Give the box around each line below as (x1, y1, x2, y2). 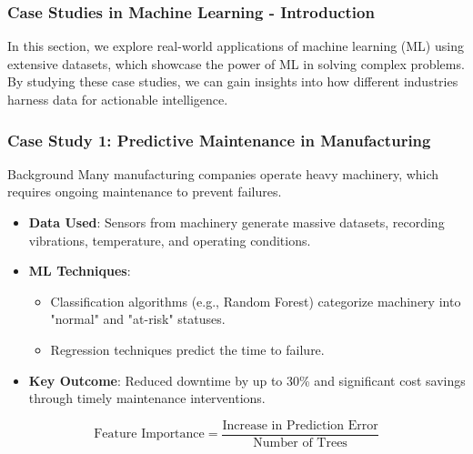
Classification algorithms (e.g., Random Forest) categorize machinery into (50, 291, 461, 310)
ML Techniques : (28, 261, 131, 280)
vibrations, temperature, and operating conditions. (28, 230, 311, 249)
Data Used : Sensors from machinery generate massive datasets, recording (28, 213, 445, 231)
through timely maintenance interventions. (28, 388, 266, 408)
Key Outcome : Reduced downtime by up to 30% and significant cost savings (28, 370, 466, 389)
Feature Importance (94, 428, 205, 441)
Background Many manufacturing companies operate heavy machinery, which (7, 164, 439, 183)
